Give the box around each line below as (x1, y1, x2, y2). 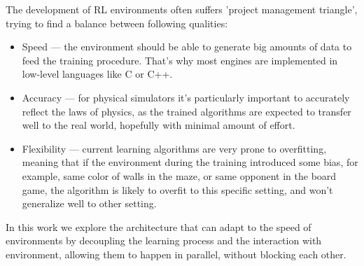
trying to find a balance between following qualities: (6, 15, 228, 30)
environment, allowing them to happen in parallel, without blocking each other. (6, 246, 346, 261)
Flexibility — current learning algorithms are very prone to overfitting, (22, 141, 327, 155)
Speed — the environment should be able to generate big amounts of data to (22, 39, 352, 54)
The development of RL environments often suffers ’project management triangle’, (6, 2, 358, 16)
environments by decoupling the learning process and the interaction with (6, 233, 322, 248)
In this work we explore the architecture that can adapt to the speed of (6, 219, 311, 234)
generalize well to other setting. (22, 196, 157, 211)
